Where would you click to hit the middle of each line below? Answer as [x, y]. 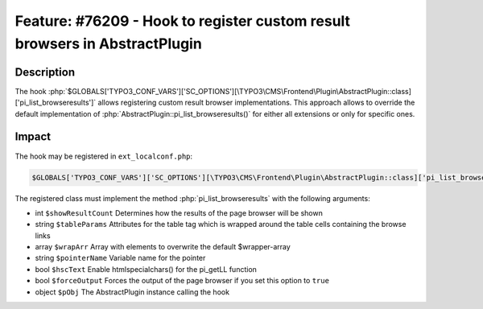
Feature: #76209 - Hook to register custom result [182, 21]
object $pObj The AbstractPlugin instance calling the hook [132, 292]
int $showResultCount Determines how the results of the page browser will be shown [179, 212]
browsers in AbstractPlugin [109, 43]
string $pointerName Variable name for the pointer [120, 258]
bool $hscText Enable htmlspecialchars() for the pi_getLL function [146, 269]
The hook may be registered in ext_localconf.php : [104, 156]
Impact [33, 137]
